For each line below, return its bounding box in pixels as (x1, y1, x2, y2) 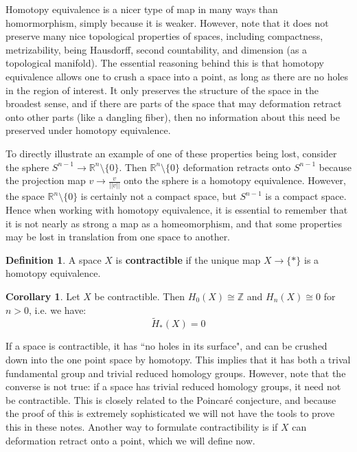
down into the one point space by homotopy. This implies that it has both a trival (5, 352, 351, 366)
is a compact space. (265, 189, 347, 203)
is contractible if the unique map (115, 252, 261, 267)
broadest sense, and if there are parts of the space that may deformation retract (5, 96, 342, 111)
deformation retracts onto (183, 159, 291, 174)
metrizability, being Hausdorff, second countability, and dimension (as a (5, 42, 308, 56)
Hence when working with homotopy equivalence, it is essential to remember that (5, 203, 348, 217)
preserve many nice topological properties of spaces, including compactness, (5, 29, 323, 43)
